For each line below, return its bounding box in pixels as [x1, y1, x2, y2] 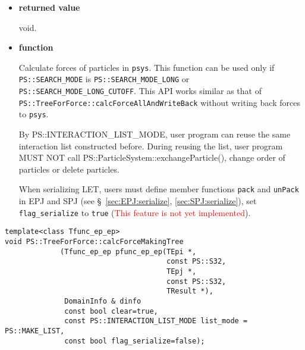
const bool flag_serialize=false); [64, 336, 205, 345]
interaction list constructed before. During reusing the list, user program [18, 139, 283, 152]
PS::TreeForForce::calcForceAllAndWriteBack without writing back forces [18, 96, 300, 108]
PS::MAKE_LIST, [5, 326, 65, 335]
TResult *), [166, 287, 213, 296]
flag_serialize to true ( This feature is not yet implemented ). [18, 206, 251, 218]
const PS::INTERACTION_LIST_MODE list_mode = [64, 317, 248, 326]
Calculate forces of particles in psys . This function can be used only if [18, 61, 275, 73]
